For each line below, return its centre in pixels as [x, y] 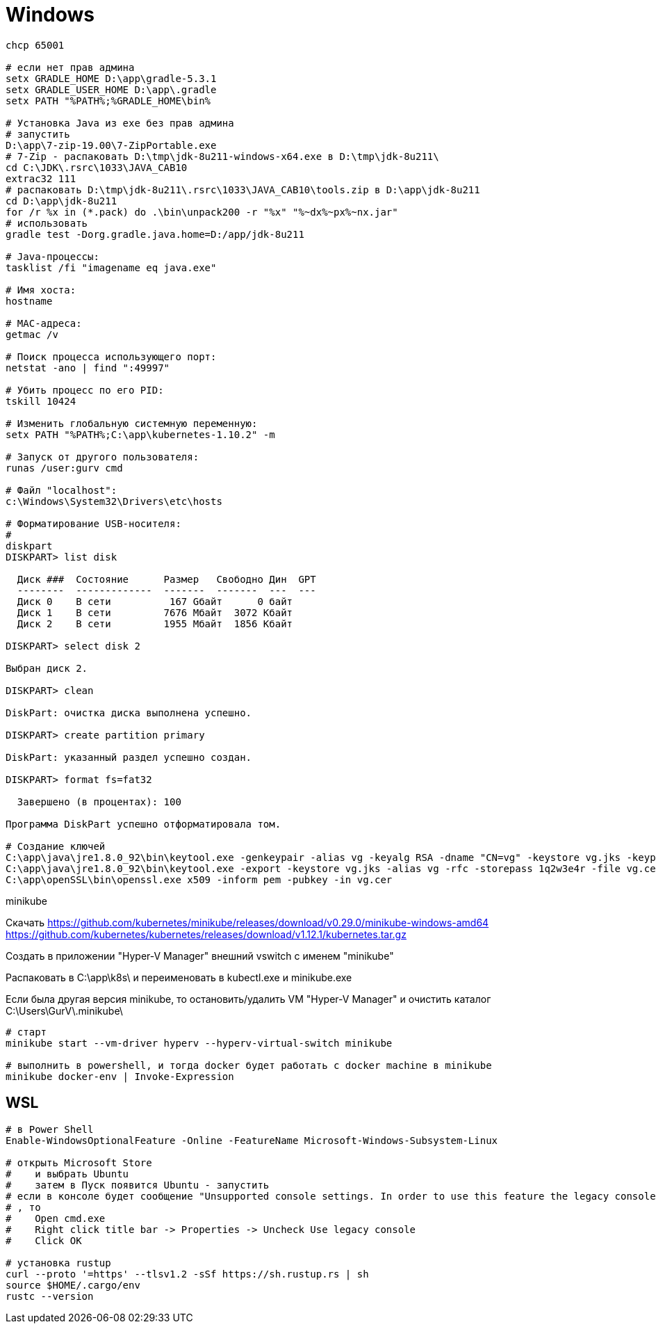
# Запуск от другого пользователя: [102, 457]
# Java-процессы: [52, 256]
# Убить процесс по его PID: [85, 390]
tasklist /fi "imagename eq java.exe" [111, 267]
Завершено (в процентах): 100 [99, 802]
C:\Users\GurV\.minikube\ [64, 1010]
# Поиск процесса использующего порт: [111, 356]
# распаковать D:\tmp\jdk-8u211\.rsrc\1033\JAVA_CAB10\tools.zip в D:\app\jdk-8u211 [243, 190]
